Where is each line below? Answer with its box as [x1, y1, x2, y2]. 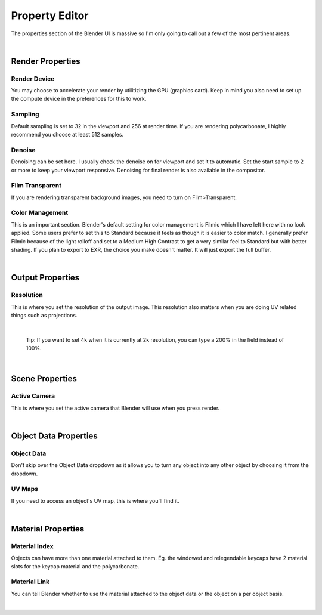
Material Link [11, 577, 50, 586]
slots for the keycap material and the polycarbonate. [11, 563, 140, 570]
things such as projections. [11, 311, 78, 319]
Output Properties [11, 273, 80, 283]
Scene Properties [11, 373, 78, 384]
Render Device [11, 75, 55, 83]
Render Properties [11, 56, 80, 66]
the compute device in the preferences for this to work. [11, 95, 147, 103]
